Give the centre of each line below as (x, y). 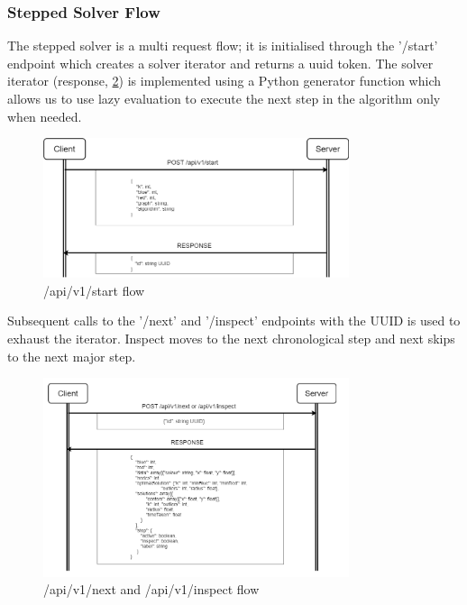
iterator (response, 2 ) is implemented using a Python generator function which (224, 81)
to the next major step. (72, 356)
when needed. (45, 116)
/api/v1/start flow (94, 290)
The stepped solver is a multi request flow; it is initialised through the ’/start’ (223, 46)
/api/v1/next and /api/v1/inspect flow (151, 589)
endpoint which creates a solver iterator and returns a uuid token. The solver (220, 63)
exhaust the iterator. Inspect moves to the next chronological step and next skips (231, 338)
